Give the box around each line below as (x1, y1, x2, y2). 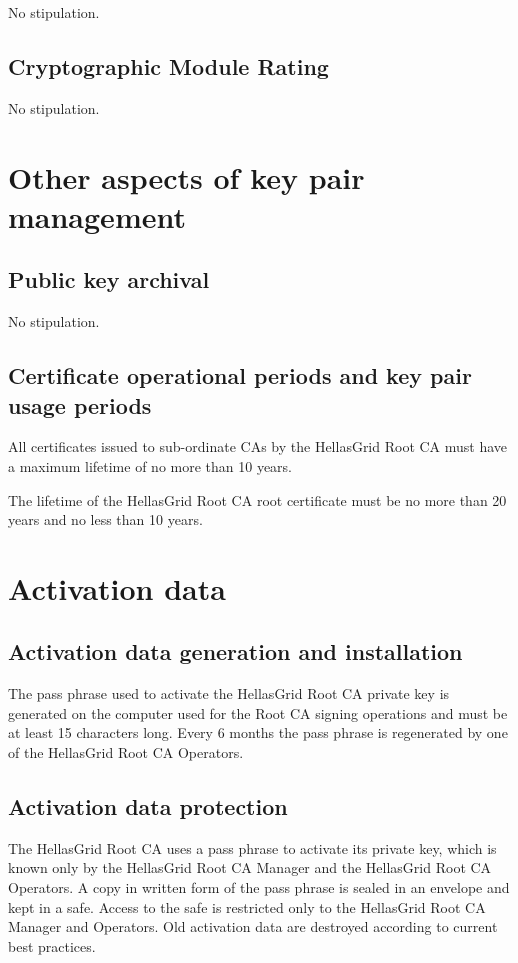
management (8, 195, 186, 236)
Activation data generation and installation (8, 636, 463, 667)
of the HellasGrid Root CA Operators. (8, 742, 244, 763)
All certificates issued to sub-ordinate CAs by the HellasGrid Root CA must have (8, 436, 508, 457)
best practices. (8, 935, 96, 956)
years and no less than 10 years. (8, 509, 203, 530)
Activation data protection (8, 791, 288, 822)
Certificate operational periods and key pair (8, 360, 472, 391)
